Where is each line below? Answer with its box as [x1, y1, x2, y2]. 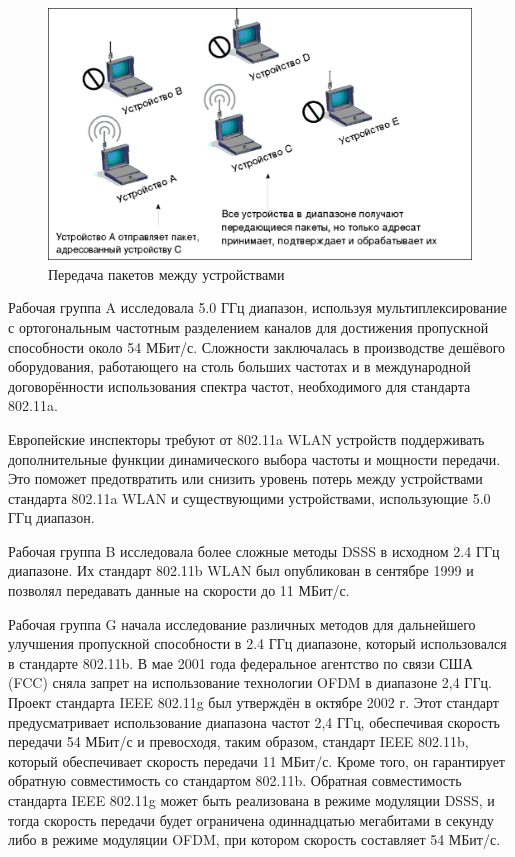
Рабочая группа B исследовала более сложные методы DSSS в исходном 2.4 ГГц [8, 540, 500, 561]
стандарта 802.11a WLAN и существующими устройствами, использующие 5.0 [8, 487, 491, 508]
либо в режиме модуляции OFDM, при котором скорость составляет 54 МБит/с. [8, 829, 501, 850]
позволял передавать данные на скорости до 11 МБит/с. [8, 580, 350, 601]
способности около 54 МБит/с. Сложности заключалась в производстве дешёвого [8, 336, 506, 357]
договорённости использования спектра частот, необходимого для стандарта [8, 375, 471, 396]
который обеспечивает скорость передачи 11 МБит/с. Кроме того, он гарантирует [8, 750, 505, 771]
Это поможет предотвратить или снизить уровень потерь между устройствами [8, 468, 483, 489]
